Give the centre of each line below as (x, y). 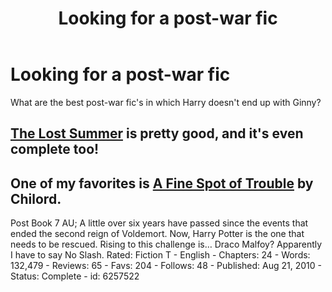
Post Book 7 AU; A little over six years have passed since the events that (159, 223)
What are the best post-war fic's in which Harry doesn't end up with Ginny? (166, 102)
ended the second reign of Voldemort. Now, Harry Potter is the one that (157, 234)
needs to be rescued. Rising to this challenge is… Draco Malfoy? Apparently (166, 244)
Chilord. (36, 198)
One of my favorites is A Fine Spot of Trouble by (162, 183)
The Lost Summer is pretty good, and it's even (157, 133)
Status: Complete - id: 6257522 (75, 276)
